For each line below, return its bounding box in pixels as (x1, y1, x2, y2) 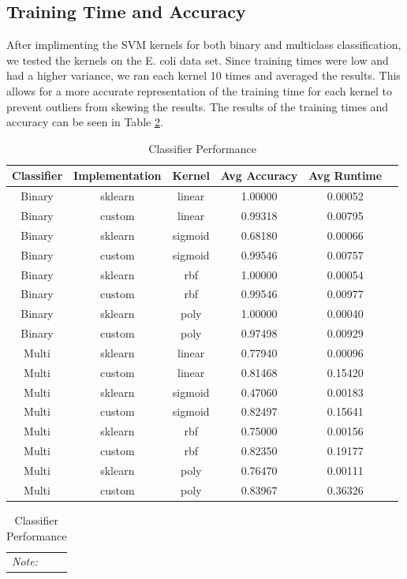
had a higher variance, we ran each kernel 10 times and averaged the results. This (6, 67, 401, 84)
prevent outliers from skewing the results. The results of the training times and (6, 98, 389, 114)
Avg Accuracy (220, 167, 298, 184)
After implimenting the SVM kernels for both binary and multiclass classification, (6, 36, 401, 53)
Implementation (73, 167, 162, 184)
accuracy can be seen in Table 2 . (6, 114, 163, 130)
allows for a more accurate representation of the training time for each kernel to (6, 82, 392, 99)
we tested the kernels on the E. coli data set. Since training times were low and (6, 51, 389, 68)
